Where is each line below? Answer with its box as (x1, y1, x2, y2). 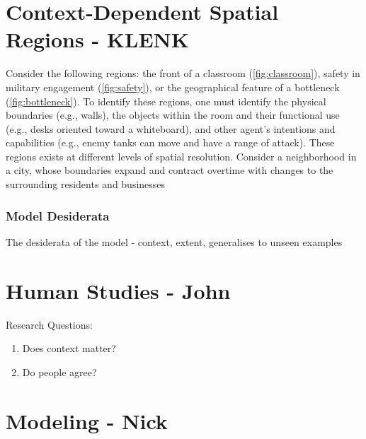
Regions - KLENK (6, 25, 190, 54)
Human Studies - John (6, 276, 231, 305)
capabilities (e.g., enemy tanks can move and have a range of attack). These (6, 135, 335, 150)
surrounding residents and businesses (6, 177, 166, 192)
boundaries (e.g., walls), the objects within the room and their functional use (6, 107, 340, 122)
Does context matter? (22, 341, 116, 356)
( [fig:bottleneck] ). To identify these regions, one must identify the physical (6, 93, 326, 108)
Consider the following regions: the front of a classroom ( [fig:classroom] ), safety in (6, 66, 360, 81)
